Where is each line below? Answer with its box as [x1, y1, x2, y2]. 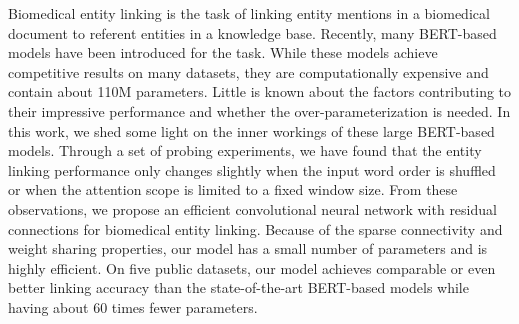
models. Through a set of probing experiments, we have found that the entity [8, 140, 482, 161]
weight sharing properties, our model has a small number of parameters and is [8, 238, 488, 259]
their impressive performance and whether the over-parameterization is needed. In [8, 100, 511, 121]
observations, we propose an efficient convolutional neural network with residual [8, 198, 497, 219]
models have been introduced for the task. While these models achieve [8, 42, 438, 63]
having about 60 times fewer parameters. [8, 296, 258, 317]
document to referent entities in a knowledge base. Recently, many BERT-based [8, 22, 497, 43]
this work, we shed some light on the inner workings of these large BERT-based [8, 120, 495, 141]
